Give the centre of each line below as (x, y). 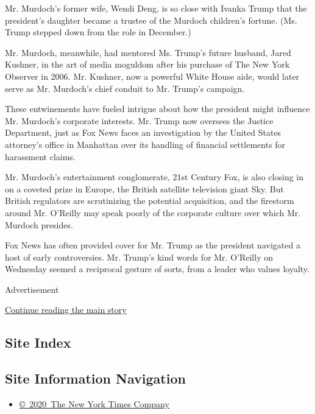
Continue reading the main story (66, 310)
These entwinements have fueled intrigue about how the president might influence (157, 109)
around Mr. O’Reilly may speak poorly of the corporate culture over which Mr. (153, 212)
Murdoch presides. (39, 224)
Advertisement (32, 289)
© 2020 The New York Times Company (94, 404)
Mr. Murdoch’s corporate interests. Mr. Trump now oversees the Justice (139, 120)
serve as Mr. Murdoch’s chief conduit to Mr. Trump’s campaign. (125, 88)
